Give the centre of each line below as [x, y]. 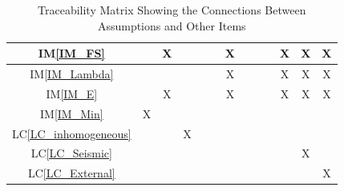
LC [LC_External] [71, 173]
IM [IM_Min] [72, 113]
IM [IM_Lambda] [72, 74]
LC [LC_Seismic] [71, 153]
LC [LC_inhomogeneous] [72, 133]
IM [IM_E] [72, 93]
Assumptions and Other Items [172, 25]
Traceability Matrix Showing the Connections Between [172, 10]
